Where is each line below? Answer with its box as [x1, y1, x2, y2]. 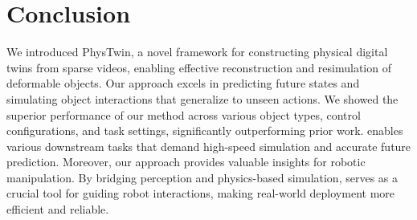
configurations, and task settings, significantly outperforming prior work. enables [6, 122, 403, 139]
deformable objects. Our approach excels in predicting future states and [6, 75, 360, 92]
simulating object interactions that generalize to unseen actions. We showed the [6, 90, 399, 107]
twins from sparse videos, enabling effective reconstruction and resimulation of [6, 59, 391, 75]
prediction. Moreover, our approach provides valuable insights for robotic [6, 153, 366, 170]
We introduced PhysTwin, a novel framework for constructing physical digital [6, 43, 388, 60]
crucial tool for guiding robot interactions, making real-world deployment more [6, 185, 395, 202]
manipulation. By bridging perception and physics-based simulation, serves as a [6, 169, 398, 185]
